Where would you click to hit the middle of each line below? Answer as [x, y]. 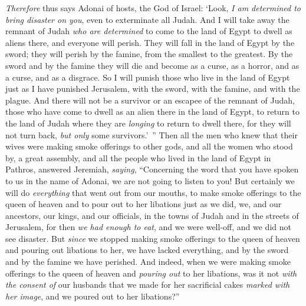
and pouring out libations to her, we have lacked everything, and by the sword [147, 250]
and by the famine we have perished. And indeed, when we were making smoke [148, 262]
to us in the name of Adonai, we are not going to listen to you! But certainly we [150, 180]
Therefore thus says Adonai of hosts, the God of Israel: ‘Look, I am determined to [153, 8]
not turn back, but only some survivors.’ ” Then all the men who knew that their [152, 134]
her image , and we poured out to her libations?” [93, 296]
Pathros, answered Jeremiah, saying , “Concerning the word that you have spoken [152, 169]
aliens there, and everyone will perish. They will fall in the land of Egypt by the [150, 42]
